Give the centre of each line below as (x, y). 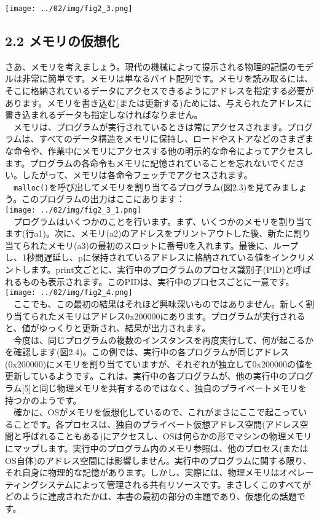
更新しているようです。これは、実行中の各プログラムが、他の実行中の (146, 376)
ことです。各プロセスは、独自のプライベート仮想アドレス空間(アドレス (156, 424)
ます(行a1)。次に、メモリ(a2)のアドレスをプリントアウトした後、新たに (149, 233)
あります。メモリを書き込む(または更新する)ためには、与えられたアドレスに (159, 102)
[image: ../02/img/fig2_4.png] (69, 293)
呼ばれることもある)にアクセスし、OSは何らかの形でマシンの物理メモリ (167, 436)
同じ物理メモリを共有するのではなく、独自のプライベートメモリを (173, 388)
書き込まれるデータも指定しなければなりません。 (104, 115)
